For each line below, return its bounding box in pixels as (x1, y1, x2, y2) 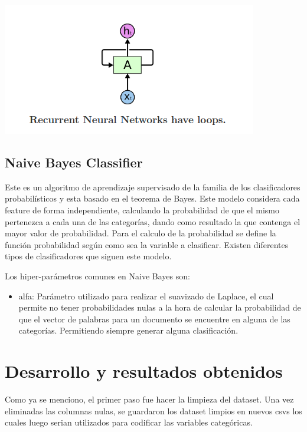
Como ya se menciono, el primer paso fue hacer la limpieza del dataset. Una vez (5, 393, 294, 405)
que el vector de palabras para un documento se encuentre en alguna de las (18, 312, 290, 325)
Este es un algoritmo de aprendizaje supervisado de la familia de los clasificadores (5, 180, 301, 193)
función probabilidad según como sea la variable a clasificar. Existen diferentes (5, 238, 289, 250)
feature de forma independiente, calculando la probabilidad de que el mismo (5, 203, 279, 216)
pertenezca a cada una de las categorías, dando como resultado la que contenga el (5, 215, 301, 227)
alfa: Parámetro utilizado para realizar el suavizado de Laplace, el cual (18, 289, 274, 302)
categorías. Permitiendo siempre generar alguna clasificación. (18, 324, 239, 337)
